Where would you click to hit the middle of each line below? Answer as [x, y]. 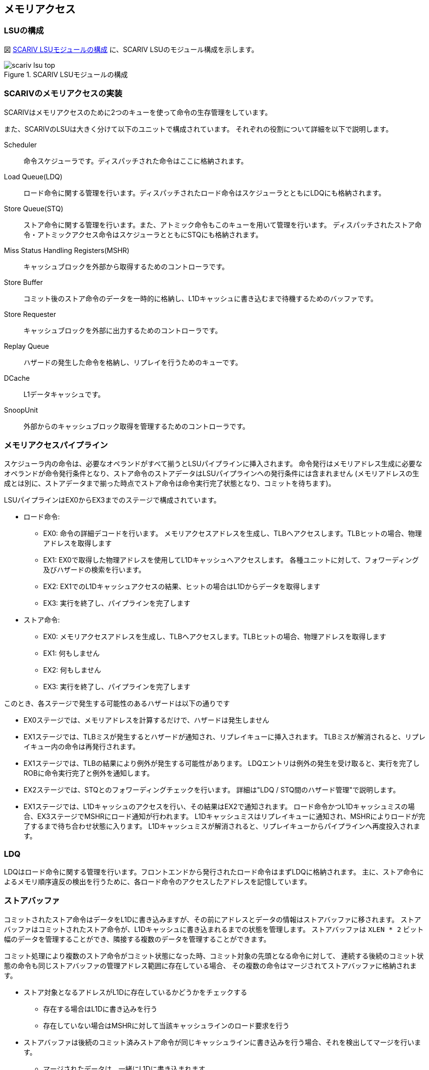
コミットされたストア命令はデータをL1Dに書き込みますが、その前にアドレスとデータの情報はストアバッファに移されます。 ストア [213, 919]
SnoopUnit [21, 410]
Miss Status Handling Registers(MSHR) [67, 250]
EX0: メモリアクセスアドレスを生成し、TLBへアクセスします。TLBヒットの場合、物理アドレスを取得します [215, 637]
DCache [17, 378]
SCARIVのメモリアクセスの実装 [63, 94]
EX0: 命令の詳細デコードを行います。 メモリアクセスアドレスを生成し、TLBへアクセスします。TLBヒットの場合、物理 [233, 534]
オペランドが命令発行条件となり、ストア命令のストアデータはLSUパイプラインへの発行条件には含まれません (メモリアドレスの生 [212, 474]
